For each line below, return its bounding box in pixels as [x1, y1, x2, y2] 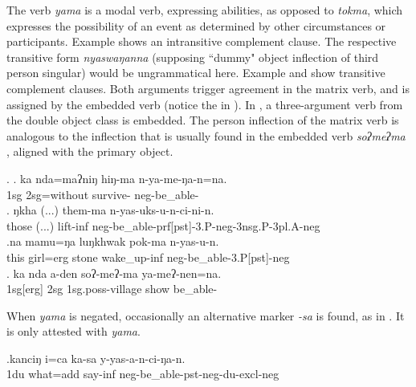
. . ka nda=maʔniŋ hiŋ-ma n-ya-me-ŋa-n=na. [6, 169, 227, 186]
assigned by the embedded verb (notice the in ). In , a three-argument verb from [6, 96, 403, 112]
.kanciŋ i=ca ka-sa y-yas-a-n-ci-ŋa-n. [6, 349, 186, 366]
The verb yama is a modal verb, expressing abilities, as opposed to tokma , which [6, 2, 403, 18]
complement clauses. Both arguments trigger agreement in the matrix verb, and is [6, 79, 410, 96]
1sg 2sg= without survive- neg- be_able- [6, 185, 199, 202]
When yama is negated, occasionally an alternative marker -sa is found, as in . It [6, 307, 405, 324]
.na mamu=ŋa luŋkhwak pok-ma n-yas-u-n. [6, 233, 219, 250]
